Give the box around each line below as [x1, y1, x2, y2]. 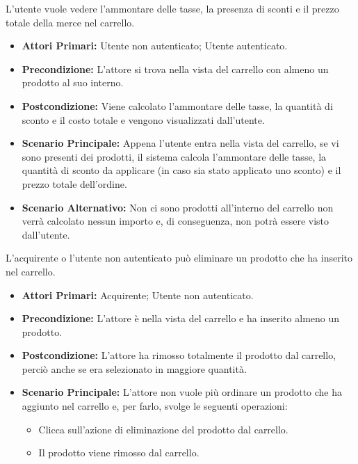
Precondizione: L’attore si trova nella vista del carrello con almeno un [22, 61, 329, 76]
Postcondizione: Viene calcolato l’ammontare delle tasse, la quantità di [22, 98, 333, 113]
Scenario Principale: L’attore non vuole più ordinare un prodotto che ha [22, 385, 343, 399]
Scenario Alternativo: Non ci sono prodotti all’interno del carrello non [22, 200, 334, 214]
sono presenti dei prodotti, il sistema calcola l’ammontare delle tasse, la [22, 149, 327, 163]
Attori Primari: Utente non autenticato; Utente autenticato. [22, 38, 288, 53]
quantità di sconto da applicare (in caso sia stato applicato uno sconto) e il [22, 163, 341, 177]
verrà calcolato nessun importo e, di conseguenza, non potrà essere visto [22, 214, 329, 228]
